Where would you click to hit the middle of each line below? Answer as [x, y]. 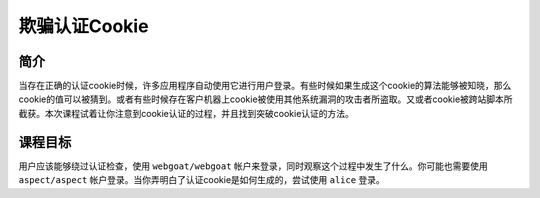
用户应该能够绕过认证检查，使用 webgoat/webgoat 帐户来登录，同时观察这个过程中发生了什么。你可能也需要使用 [253, 166]
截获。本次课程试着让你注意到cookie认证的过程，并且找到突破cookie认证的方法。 [186, 113]
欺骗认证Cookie [83, 26]
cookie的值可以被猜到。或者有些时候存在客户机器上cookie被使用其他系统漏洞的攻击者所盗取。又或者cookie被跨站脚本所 [266, 99]
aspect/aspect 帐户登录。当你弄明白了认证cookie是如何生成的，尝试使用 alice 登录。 [201, 180]
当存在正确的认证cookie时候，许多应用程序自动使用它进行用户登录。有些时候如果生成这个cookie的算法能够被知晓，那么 [265, 86]
